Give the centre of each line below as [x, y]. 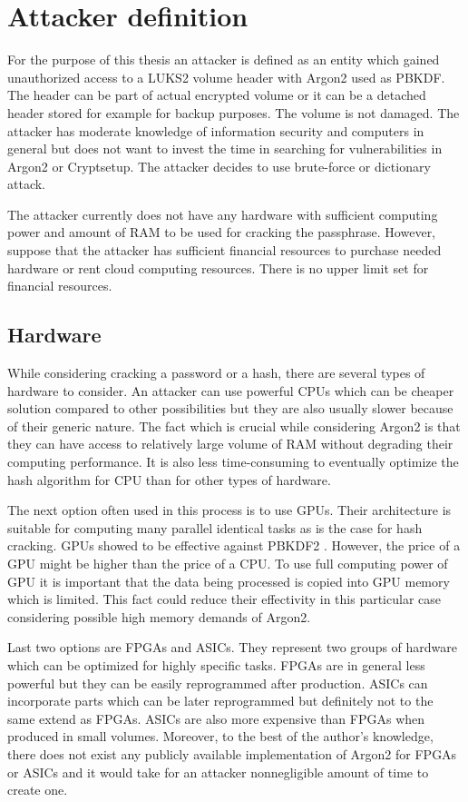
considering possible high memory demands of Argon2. [159, 616]
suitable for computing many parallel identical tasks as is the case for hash [215, 527]
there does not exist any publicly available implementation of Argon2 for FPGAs [232, 753]
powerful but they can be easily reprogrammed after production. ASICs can [218, 683]
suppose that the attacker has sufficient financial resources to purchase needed [224, 250]
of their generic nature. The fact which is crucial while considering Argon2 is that [234, 426]
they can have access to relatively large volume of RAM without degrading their [230, 444]
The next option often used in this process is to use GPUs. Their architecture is [229, 510]
